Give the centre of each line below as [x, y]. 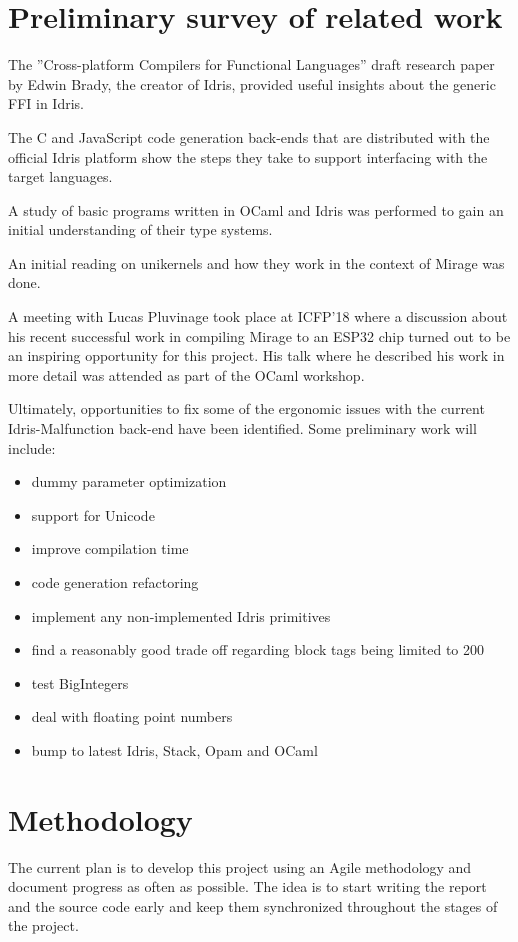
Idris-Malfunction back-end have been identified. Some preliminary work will [242, 428]
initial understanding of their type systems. [140, 229]
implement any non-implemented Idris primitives [181, 615]
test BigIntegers [80, 682]
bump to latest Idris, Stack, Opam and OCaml [174, 749]
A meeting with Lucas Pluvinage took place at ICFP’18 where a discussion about [258, 316]
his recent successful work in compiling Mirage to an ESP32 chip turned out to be [259, 335]
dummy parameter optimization [129, 481]
